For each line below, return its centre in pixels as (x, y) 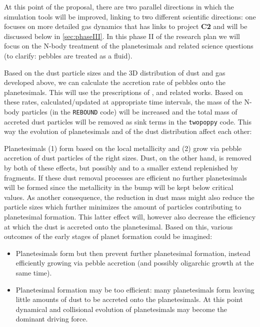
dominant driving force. (52, 319)
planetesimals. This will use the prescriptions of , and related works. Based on (123, 92)
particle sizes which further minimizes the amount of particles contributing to (123, 207)
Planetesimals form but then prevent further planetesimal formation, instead (133, 253)
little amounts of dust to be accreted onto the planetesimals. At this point (129, 299)
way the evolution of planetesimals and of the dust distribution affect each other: (128, 131)
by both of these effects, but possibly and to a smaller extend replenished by (121, 168)
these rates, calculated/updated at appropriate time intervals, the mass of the (123, 102)
